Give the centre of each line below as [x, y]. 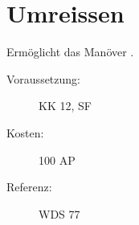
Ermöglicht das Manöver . [70, 52]
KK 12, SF [65, 106]
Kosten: [25, 132]
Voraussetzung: [43, 78]
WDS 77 [59, 213]
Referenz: [29, 187]
